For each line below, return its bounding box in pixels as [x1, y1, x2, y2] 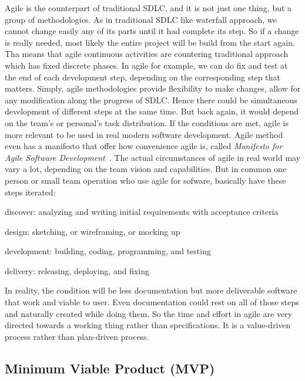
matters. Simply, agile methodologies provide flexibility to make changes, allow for [5, 82, 301, 95]
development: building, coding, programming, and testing [5, 245, 211, 257]
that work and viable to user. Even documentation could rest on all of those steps [5, 296, 299, 308]
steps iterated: [5, 186, 56, 198]
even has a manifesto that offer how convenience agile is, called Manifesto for [5, 140, 283, 152]
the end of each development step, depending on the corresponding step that [5, 70, 280, 83]
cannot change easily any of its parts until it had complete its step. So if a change [5, 25, 299, 37]
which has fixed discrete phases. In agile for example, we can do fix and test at [5, 59, 288, 71]
